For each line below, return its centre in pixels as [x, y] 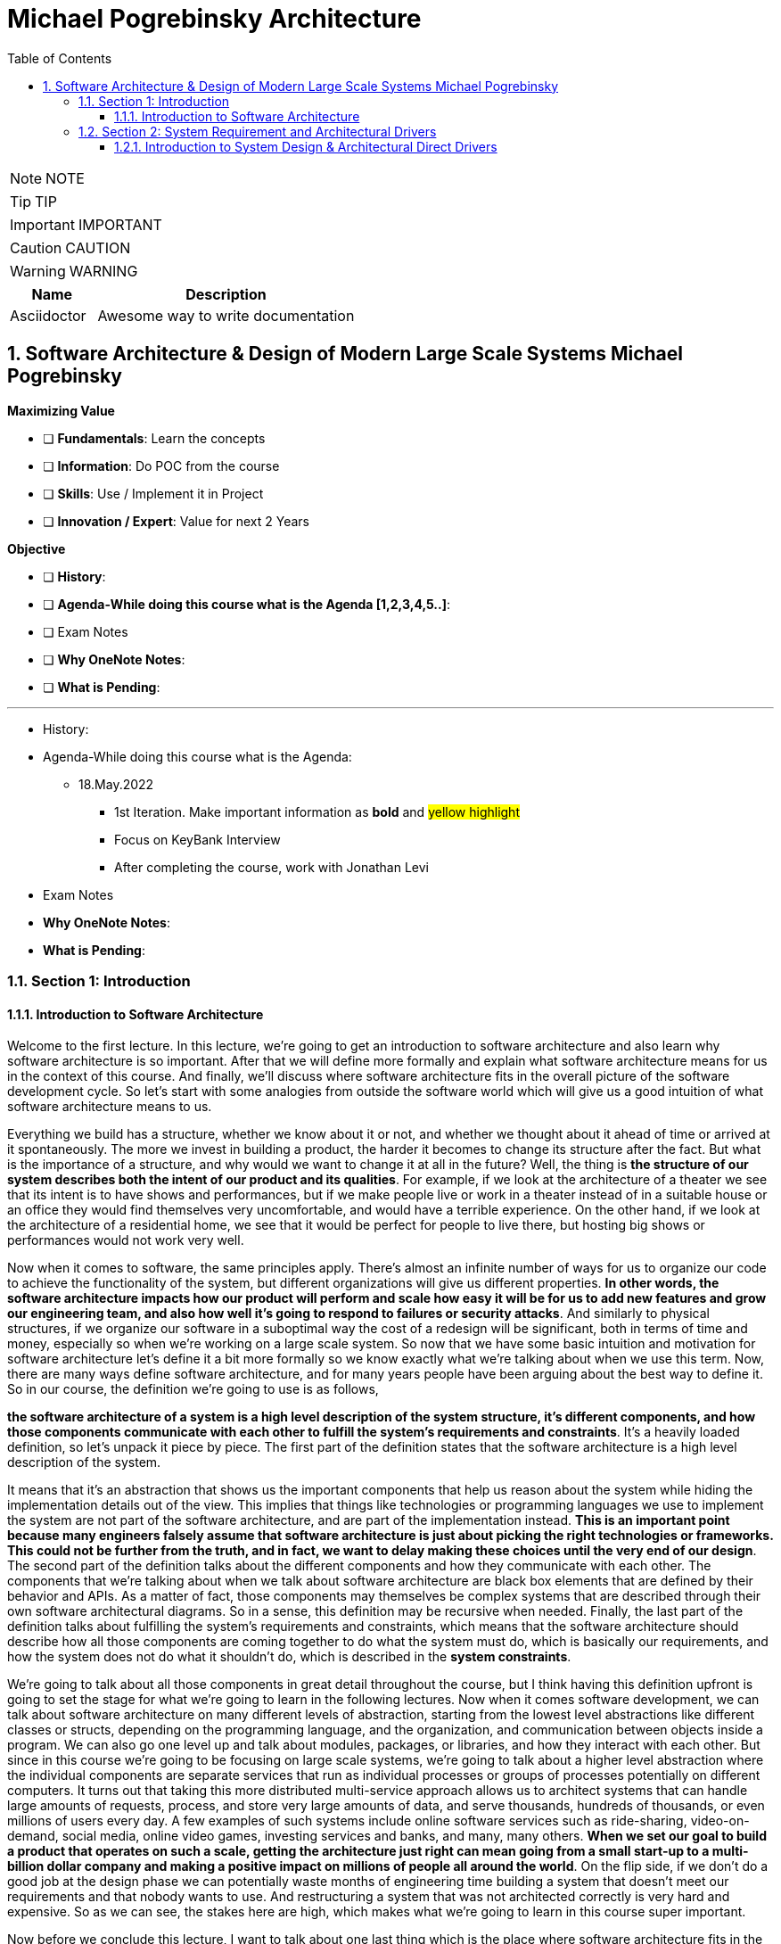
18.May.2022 [116, 784]
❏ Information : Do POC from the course [161, 465]
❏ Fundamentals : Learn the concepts [154, 438]
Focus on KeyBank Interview [197, 839]
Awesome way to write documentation [226, 315]
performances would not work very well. [126, 1240]
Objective [37, 548]
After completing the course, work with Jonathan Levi [272, 867]
